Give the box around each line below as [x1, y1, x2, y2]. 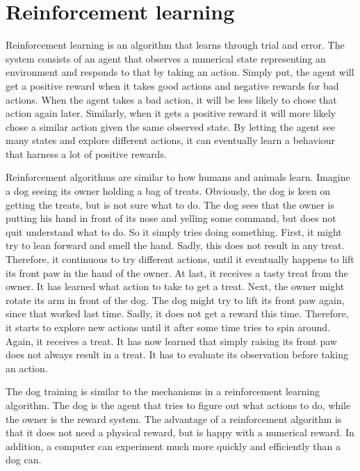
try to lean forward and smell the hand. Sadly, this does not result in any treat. [6, 238, 345, 253]
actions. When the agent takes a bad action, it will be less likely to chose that [6, 92, 337, 106]
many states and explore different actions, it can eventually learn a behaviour [6, 133, 336, 147]
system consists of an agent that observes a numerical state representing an [6, 51, 326, 65]
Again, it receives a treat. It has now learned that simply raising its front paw [6, 333, 337, 348]
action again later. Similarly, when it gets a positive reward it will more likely [6, 106, 336, 120]
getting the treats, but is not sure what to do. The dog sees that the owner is [6, 197, 335, 211]
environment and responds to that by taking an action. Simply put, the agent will [6, 65, 354, 79]
